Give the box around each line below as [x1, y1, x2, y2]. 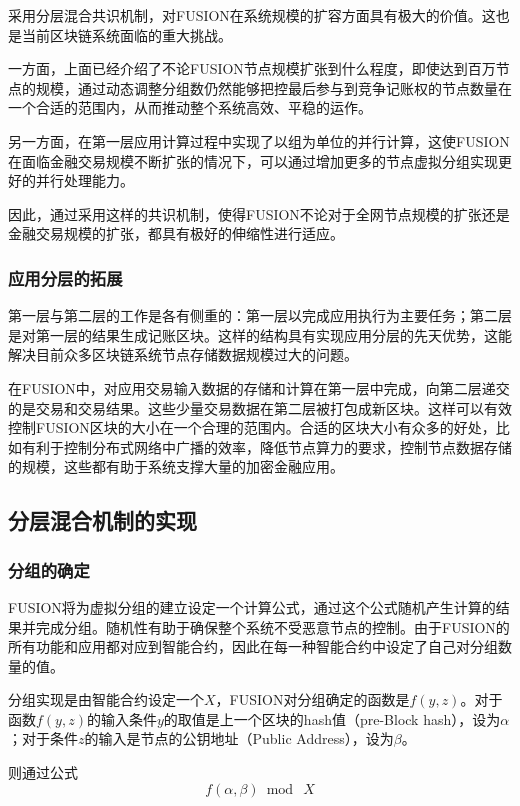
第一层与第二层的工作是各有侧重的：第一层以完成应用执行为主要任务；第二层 [8, 305, 512, 326]
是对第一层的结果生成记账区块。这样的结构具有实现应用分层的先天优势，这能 [8, 324, 512, 345]
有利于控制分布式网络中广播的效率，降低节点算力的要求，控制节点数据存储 [21, 436, 512, 457]
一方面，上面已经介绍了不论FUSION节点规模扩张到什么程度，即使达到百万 [8, 58, 496, 79]
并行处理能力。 [35, 170, 134, 191]
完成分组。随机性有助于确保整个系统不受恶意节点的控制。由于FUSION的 [35, 616, 510, 637]
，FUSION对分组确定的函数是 [215, 689, 410, 710]
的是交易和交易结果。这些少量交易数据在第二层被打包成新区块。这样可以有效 [8, 397, 512, 418]
